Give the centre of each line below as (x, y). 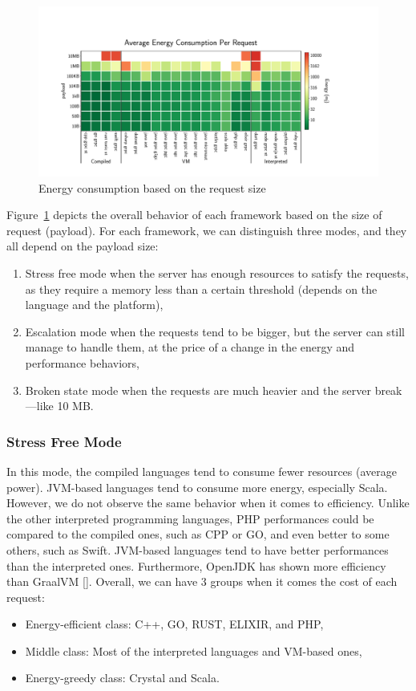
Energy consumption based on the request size (152, 187)
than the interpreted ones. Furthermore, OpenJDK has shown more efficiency (196, 565)
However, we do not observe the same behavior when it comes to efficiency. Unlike (208, 503)
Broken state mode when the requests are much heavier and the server (198, 390)
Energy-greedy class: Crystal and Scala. (122, 678)
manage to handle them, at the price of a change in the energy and (190, 347)
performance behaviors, (82, 362)
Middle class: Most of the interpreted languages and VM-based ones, (194, 650)
